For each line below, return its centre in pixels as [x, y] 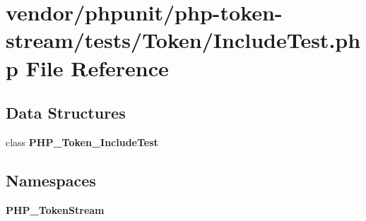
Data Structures [66, 113]
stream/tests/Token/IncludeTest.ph [183, 40]
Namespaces [51, 180]
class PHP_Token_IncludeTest [82, 142]
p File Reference [87, 67]
